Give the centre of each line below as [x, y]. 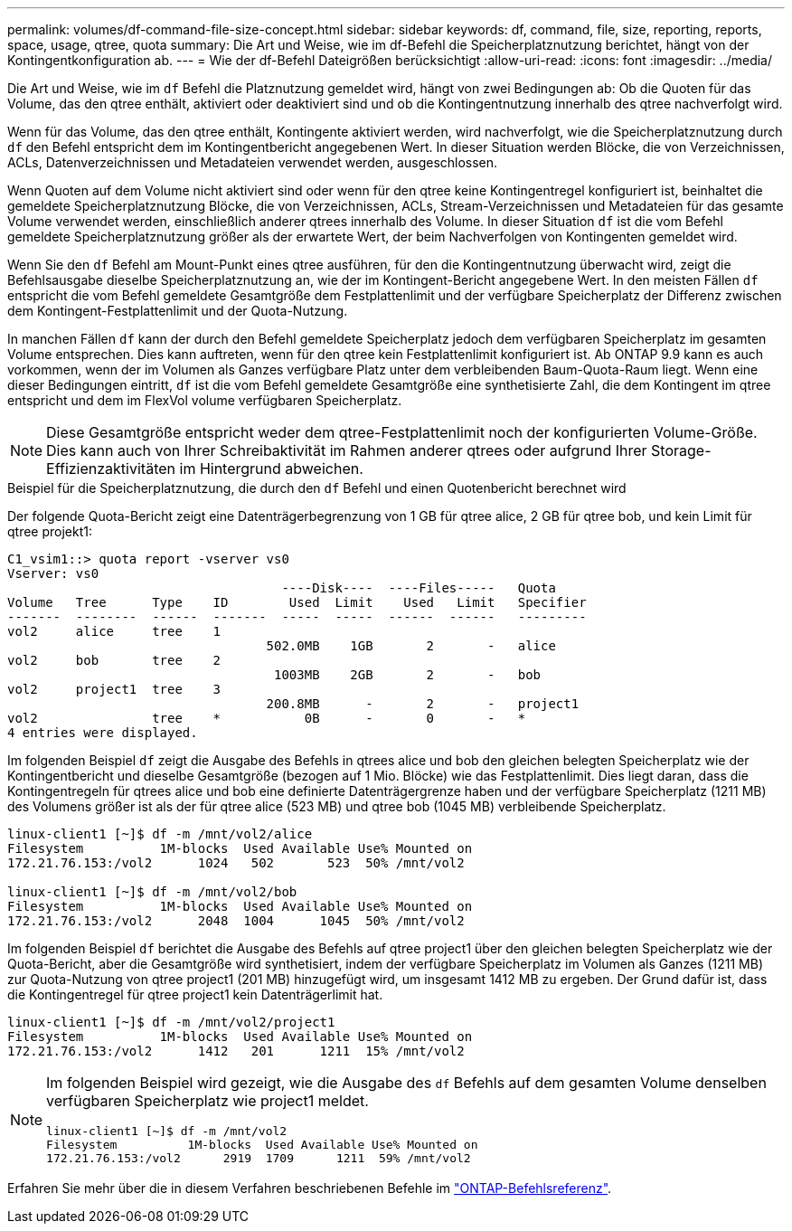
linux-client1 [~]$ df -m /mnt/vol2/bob [152, 892]
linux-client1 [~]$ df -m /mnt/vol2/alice [160, 834]
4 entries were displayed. [103, 733]
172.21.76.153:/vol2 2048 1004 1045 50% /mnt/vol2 [236, 921]
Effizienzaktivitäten [111, 469]
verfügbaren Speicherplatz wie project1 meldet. [207, 1101]
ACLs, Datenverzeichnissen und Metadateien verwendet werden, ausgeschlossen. [253, 162]
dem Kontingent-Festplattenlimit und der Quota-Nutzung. [178, 311]
